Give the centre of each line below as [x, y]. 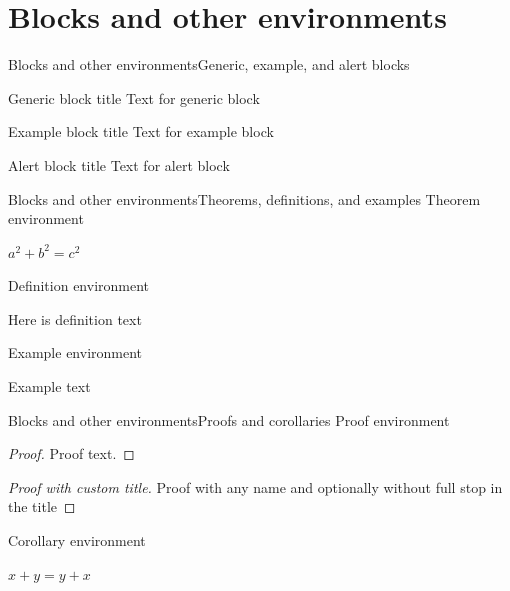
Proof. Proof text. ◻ [71, 453]
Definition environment [79, 285]
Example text [49, 386]
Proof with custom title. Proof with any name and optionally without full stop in [255, 486]
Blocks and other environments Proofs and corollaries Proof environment [229, 419]
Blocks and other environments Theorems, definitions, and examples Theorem [244, 198]
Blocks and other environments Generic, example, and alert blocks [209, 64]
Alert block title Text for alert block [119, 164]
